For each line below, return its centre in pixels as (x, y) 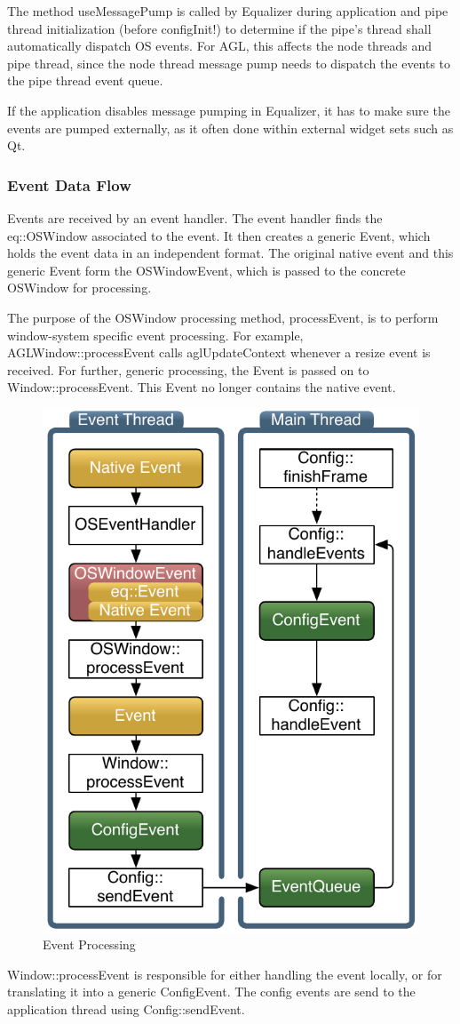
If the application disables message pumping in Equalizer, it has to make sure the (229, 110)
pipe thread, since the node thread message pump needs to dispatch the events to (229, 63)
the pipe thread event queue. (85, 80)
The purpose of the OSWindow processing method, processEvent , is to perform (223, 317)
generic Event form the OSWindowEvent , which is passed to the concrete (206, 270)
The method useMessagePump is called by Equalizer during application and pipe (228, 11)
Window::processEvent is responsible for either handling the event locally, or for (225, 974)
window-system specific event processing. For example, (155, 335)
